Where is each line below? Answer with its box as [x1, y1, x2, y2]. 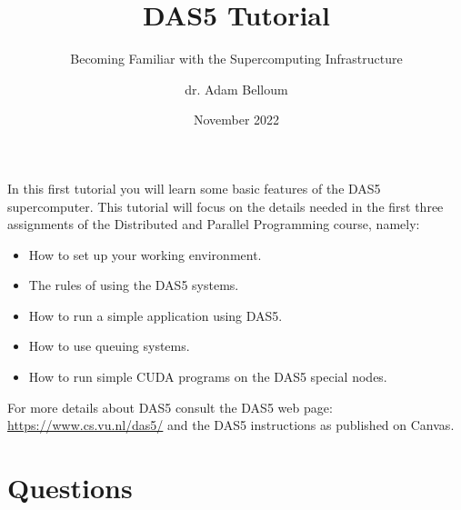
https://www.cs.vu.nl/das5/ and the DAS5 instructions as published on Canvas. [7, 415, 455, 435]
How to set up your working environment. [28, 245, 262, 264]
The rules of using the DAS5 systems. [28, 275, 239, 295]
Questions [7, 469, 133, 506]
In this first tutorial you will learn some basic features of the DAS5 [7, 178, 381, 197]
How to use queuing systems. [28, 336, 190, 355]
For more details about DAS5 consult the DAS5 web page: [7, 397, 333, 416]
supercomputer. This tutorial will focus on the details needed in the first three [7, 196, 444, 215]
